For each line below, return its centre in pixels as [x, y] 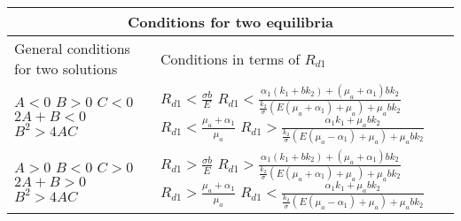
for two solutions [66, 69]
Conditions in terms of [230, 58]
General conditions [72, 48]
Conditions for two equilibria [230, 22]
